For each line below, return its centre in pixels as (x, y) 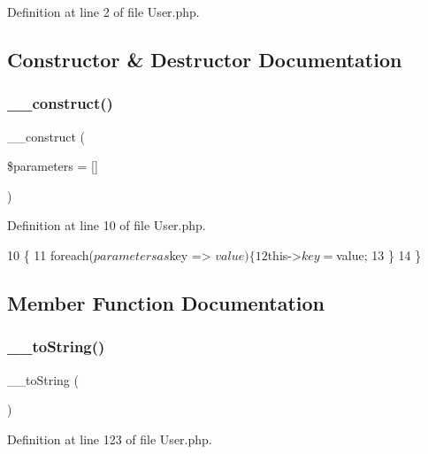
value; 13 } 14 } (379, 254)
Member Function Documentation (166, 302)
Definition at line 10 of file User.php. (107, 225)
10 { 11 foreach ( (51, 254)
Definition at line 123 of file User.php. (110, 439)
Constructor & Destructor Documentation (205, 59)
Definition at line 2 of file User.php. (103, 12)
